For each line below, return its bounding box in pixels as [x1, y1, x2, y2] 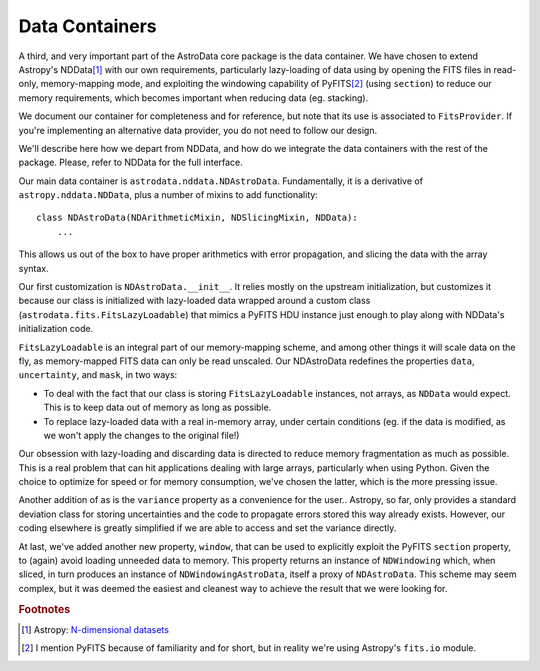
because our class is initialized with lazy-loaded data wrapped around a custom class [18, 295, 371, 307]
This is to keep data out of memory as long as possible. [43, 401, 272, 414]
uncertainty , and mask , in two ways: [18, 369, 178, 381]
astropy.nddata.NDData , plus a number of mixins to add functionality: [18, 189, 319, 201]
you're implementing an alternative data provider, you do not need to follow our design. [18, 124, 378, 136]
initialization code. [18, 323, 94, 335]
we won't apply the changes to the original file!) [43, 429, 240, 441]
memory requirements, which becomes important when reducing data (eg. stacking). [18, 91, 369, 104]
